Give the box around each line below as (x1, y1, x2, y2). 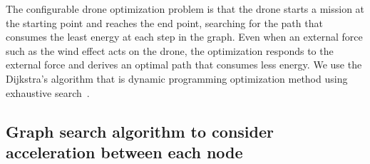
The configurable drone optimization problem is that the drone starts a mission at (6, 1, 365, 16)
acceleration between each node (6, 140, 243, 163)
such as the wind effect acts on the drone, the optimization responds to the (6, 43, 334, 58)
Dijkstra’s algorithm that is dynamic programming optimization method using (6, 71, 348, 86)
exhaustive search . (6, 85, 90, 100)
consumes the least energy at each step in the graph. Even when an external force (6, 29, 363, 44)
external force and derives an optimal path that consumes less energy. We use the (6, 57, 362, 72)
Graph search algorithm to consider (6, 120, 274, 142)
